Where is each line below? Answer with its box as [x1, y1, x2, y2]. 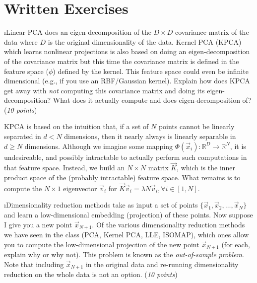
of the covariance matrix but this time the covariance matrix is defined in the [4, 56, 239, 66]
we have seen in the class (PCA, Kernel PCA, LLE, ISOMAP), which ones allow [4, 229, 249, 240]
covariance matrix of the [175, 27, 249, 37]
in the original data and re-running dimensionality [85, 259, 239, 269]
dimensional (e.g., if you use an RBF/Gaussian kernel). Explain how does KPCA [4, 75, 250, 86]
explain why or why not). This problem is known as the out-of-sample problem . [4, 249, 244, 260]
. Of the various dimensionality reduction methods [92, 219, 245, 229]
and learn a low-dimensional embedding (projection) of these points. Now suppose [4, 210, 253, 220]
